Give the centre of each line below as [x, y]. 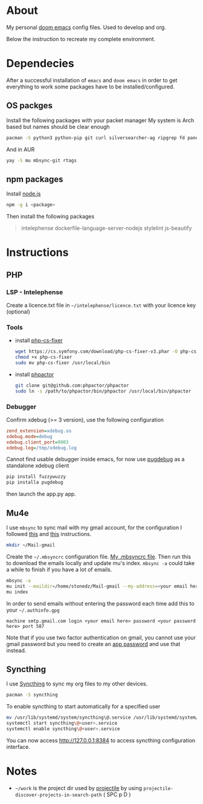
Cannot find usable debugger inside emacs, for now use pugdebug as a [95, 459]
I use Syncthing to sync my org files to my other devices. [77, 684]
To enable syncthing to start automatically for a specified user [83, 707]
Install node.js [24, 194]
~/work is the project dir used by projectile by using [79, 788]
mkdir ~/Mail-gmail [31, 545]
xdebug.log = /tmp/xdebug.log [42, 448]
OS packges [30, 106]
